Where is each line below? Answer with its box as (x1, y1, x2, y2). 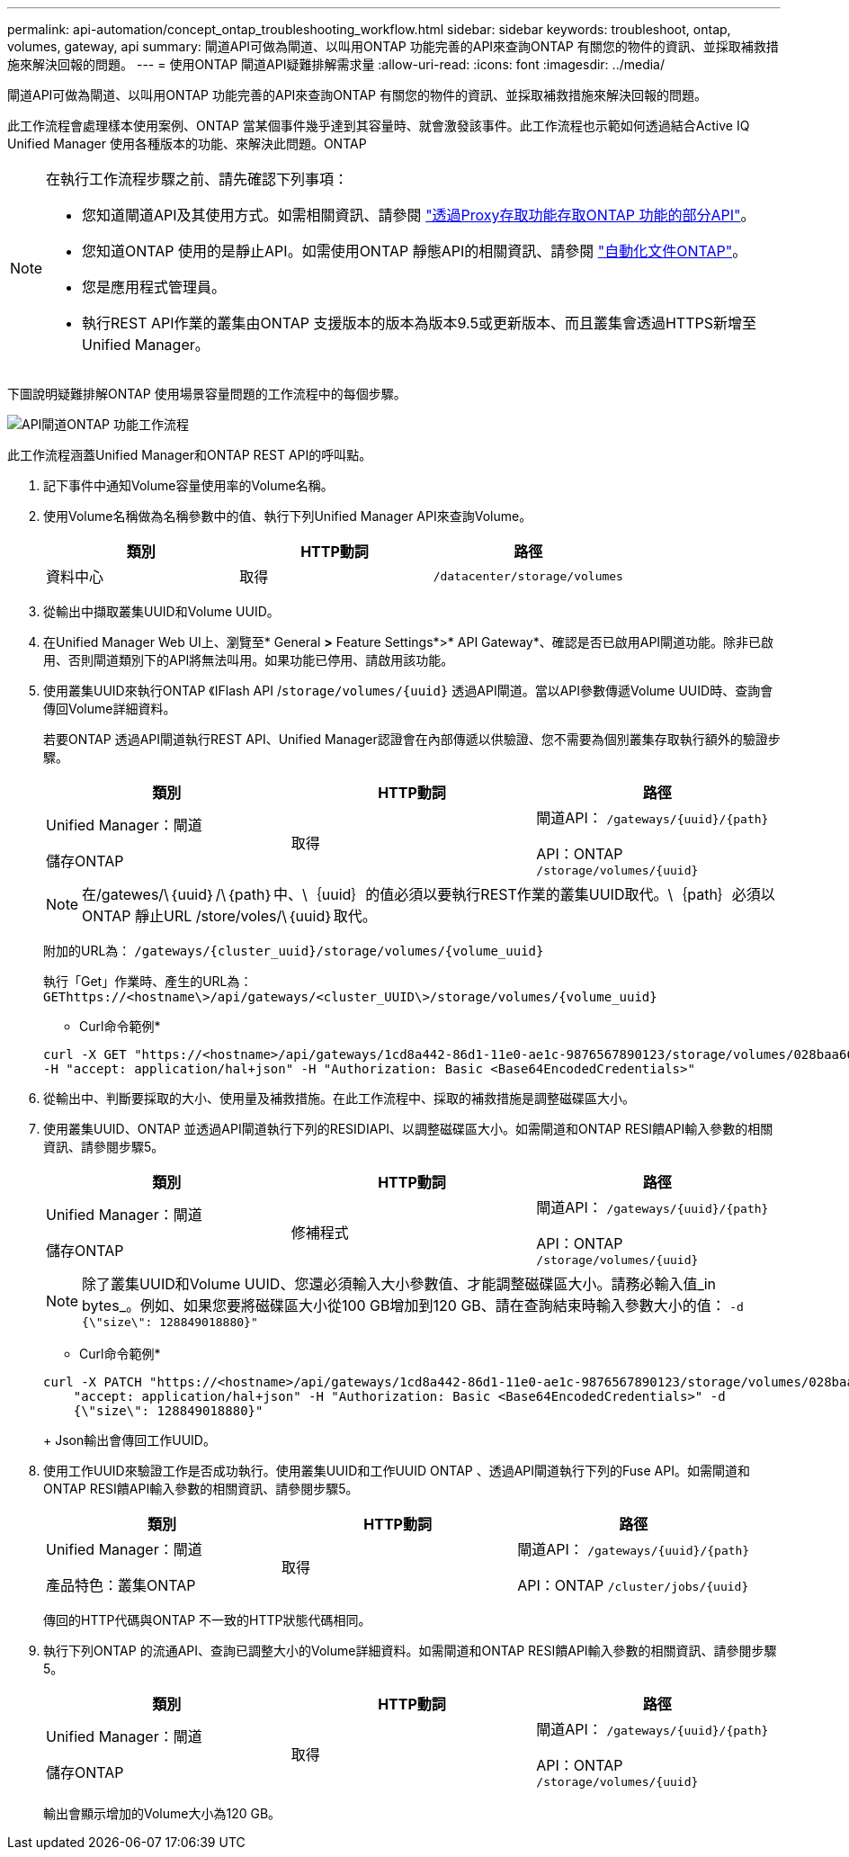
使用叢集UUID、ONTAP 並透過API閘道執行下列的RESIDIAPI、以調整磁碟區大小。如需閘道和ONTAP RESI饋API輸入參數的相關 (43, 1121, 773, 1136)
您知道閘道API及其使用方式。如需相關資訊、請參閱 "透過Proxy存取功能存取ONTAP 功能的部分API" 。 (82, 206, 755, 224)
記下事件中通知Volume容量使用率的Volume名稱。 (43, 478, 334, 493)
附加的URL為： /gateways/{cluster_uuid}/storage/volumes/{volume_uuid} (43, 943, 544, 958)
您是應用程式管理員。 (82, 278, 227, 296)
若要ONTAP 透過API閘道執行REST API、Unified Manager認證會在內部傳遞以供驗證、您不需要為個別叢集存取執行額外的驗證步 (43, 731, 781, 747)
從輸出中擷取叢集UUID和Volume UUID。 (43, 604, 280, 619)
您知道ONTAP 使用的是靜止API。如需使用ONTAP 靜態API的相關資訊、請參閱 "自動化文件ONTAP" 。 (82, 242, 747, 260)
